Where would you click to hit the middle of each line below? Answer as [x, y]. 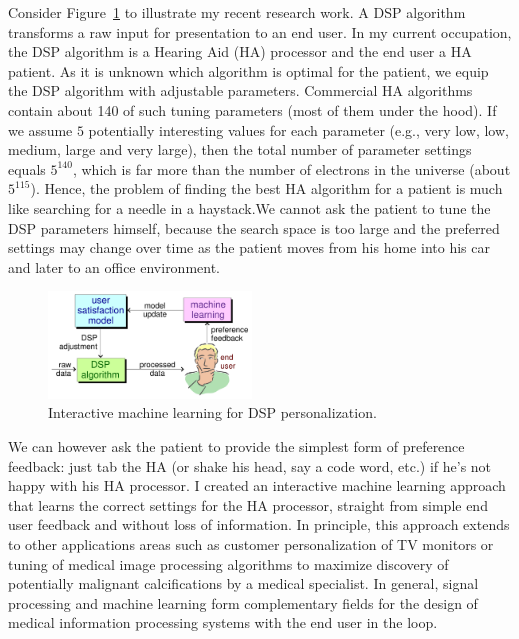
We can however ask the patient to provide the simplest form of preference [236, 446]
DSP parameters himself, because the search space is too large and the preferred [254, 227]
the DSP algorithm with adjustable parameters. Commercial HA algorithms [240, 90]
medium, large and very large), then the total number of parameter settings [240, 149]
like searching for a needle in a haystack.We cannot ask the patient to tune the [249, 207]
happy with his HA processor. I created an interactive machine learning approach [257, 485]
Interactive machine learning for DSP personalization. [212, 412]
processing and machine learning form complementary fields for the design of [243, 602]
